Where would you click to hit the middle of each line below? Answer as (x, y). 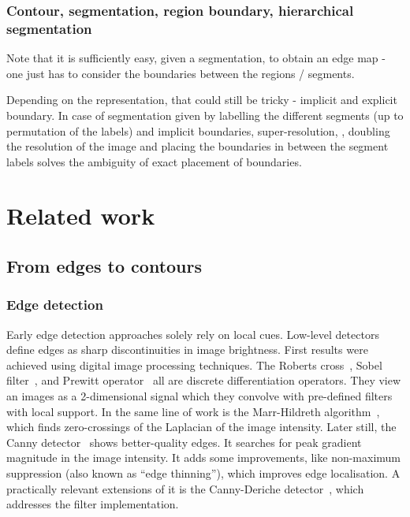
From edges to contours (104, 266)
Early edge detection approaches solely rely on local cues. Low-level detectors (193, 334)
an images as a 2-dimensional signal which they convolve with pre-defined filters (199, 396)
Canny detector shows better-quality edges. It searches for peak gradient (184, 442)
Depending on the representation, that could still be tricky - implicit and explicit (202, 100)
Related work (81, 216)
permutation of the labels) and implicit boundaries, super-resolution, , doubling (198, 130)
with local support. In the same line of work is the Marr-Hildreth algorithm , (193, 411)
